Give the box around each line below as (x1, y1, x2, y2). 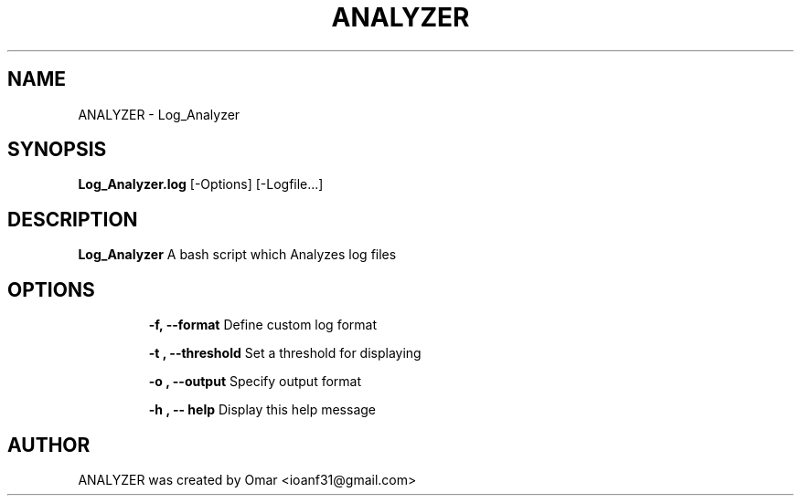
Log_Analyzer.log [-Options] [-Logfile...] (78, 176, 324, 193)
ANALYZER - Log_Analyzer (78, 106, 240, 122)
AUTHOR (7, 433, 91, 456)
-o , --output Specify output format (148, 373, 362, 390)
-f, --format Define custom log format (148, 317, 378, 333)
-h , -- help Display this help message (148, 402, 377, 418)
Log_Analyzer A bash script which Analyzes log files (78, 246, 397, 263)
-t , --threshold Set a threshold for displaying (148, 345, 422, 362)
